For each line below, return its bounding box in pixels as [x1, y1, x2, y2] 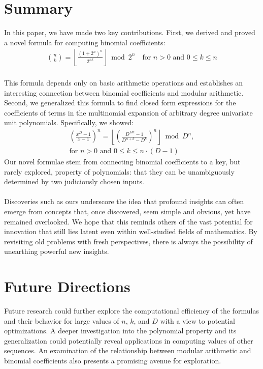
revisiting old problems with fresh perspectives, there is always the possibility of [4, 236, 253, 246]
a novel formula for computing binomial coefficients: [4, 37, 166, 47]
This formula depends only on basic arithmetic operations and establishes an [4, 77, 243, 88]
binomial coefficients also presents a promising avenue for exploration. [4, 355, 221, 365]
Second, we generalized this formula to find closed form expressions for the [4, 97, 236, 108]
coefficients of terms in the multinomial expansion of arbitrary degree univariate [4, 107, 253, 118]
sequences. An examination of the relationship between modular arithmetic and [4, 345, 251, 356]
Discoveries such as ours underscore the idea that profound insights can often [4, 196, 244, 207]
